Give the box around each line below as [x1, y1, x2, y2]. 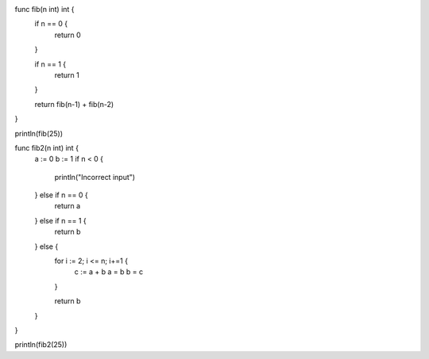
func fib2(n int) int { [14, 143, 79, 152]
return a [54, 201, 81, 211]
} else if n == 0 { [34, 190, 88, 200]
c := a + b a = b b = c [74, 267, 143, 277]
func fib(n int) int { [14, 5, 75, 13]
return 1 [54, 70, 79, 79]
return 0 [54, 30, 81, 40]
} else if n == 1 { [34, 216, 87, 225]
